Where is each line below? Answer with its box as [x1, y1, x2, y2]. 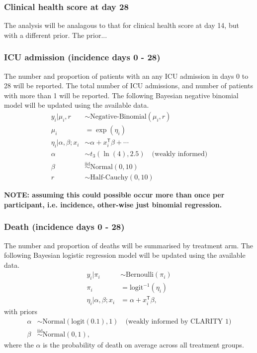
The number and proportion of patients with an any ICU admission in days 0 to [4, 70, 249, 81]
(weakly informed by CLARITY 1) [125, 318, 232, 325]
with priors [4, 306, 38, 317]
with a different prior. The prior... [4, 29, 107, 40]
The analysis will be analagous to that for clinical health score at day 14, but [4, 20, 239, 30]
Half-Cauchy [90, 174, 128, 181]
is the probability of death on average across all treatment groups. [43, 340, 244, 350]
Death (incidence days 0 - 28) [4, 220, 125, 233]
